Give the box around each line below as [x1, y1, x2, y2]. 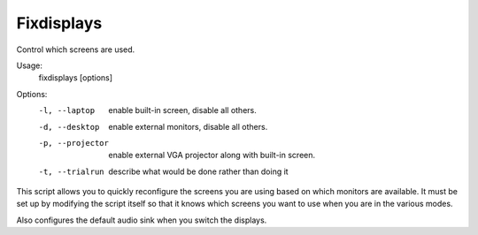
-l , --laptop [38, 106, 96, 116]
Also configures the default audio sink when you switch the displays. [16, 215, 267, 225]
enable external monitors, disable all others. [108, 121, 268, 132]
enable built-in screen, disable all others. [108, 105, 257, 116]
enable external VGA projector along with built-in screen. [108, 150, 316, 161]
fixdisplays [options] [38, 72, 113, 83]
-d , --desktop [38, 122, 100, 132]
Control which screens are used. [16, 44, 135, 55]
